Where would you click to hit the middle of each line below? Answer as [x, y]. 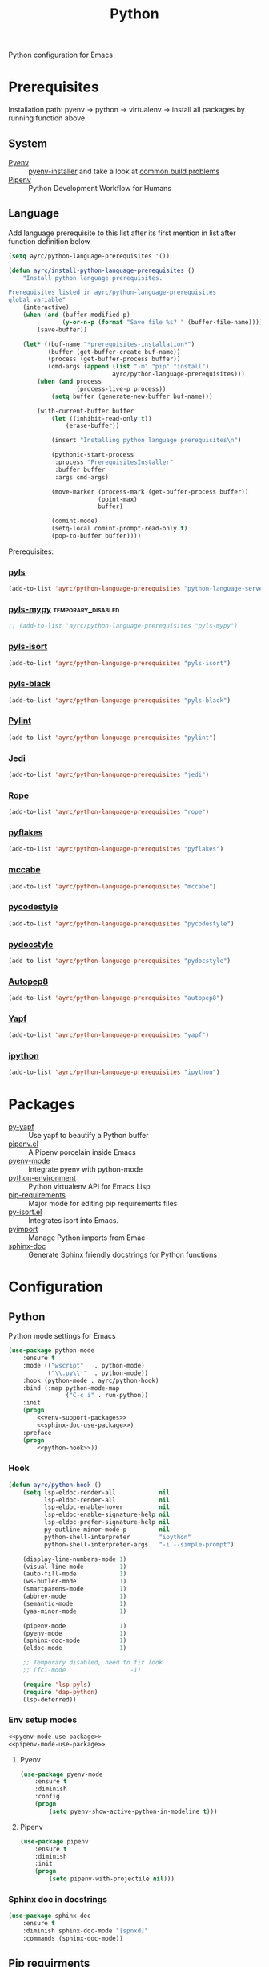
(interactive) [46, 307]
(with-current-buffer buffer [86, 411]
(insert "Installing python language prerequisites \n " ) [146, 441]
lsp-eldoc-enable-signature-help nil [107, 1515]
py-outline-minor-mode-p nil [107, 1530]
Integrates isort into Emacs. [73, 1221]
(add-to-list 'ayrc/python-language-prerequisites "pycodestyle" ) [121, 924]
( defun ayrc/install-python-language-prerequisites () [102, 270]
